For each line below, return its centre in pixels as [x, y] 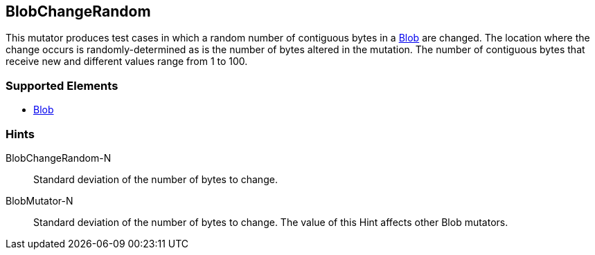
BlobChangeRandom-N [59, 158]
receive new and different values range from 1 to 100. [127, 62]
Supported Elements [62, 85]
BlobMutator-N [39, 200]
